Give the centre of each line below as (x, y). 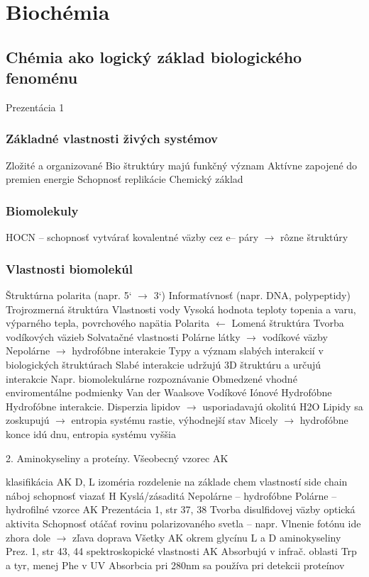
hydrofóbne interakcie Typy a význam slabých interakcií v (198, 351)
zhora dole (28, 537)
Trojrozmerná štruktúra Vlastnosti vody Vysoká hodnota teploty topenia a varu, (181, 309)
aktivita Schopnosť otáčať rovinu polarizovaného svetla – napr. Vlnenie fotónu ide (183, 523)
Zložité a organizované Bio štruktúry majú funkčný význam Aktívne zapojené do (182, 165)
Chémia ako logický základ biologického (154, 56)
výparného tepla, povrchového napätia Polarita (108, 323)
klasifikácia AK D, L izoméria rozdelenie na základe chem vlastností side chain (177, 482)
